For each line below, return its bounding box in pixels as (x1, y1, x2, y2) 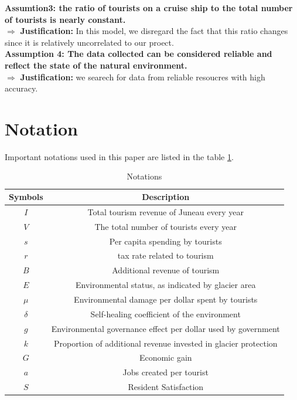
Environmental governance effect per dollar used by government (51, 322, 280, 334)
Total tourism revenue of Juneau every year (87, 205, 244, 218)
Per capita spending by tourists (109, 235, 222, 247)
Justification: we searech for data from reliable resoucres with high (20, 70, 265, 83)
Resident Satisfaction (128, 381, 204, 393)
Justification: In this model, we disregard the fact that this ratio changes (20, 25, 288, 37)
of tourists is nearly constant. (5, 13, 126, 25)
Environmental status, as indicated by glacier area (76, 279, 256, 291)
